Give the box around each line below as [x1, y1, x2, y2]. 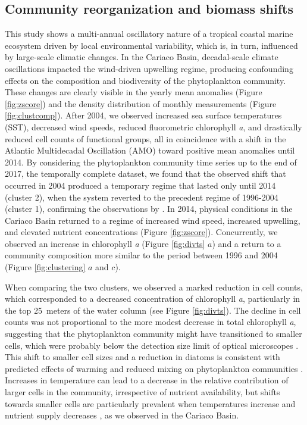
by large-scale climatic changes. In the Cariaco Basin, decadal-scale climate [5, 51, 278, 63]
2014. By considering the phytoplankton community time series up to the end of [5, 155, 297, 168]
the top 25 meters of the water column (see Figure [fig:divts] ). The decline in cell [5, 304, 301, 316]
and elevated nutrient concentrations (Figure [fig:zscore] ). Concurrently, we [5, 226, 278, 238]
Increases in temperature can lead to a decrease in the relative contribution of [5, 374, 289, 386]
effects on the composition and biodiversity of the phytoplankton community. [5, 74, 286, 86]
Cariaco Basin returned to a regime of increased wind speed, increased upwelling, [5, 214, 300, 226]
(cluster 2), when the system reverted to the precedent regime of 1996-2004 [5, 190, 278, 203]
